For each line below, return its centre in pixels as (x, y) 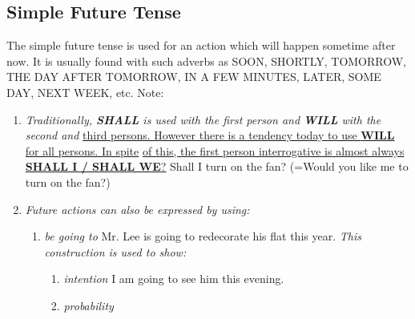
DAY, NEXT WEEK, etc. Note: (85, 92)
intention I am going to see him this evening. (174, 279)
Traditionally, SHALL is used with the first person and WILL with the (203, 119)
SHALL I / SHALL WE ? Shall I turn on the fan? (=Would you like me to (217, 166)
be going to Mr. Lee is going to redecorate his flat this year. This (203, 236)
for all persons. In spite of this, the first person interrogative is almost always (215, 150)
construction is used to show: (115, 251)
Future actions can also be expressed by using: (137, 209)
